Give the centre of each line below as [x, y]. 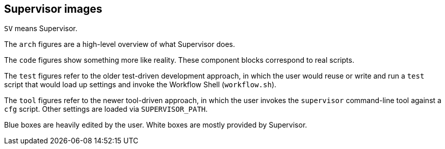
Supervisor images [53, 9]
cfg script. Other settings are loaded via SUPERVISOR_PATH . [106, 109]
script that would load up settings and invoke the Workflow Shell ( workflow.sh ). [140, 85]
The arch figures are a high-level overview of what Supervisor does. [120, 44]
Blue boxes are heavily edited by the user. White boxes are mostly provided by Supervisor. [156, 125]
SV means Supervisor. [41, 29]
